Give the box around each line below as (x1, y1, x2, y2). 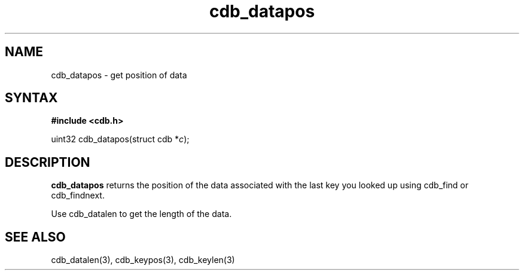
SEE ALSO (5, 229, 66, 245)
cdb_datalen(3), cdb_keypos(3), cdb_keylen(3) (51, 255, 235, 265)
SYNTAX (5, 90, 58, 106)
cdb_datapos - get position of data (51, 69, 187, 80)
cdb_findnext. (51, 190, 105, 201)
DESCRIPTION (5, 154, 90, 170)
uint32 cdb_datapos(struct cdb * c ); (51, 134, 190, 145)
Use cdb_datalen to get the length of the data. (51, 209, 232, 219)
